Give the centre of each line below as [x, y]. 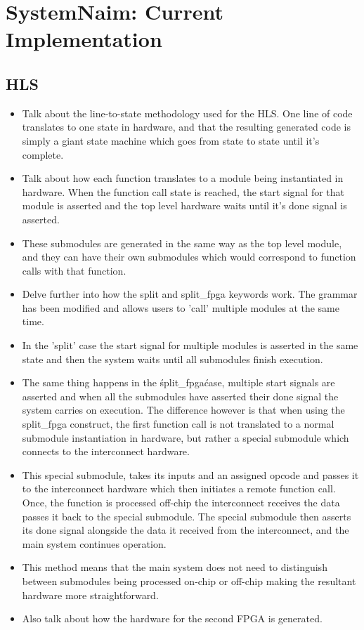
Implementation [84, 39]
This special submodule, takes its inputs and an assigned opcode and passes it [190, 474]
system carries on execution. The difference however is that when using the [183, 410]
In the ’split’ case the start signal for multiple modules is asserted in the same [190, 345]
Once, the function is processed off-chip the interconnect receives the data [181, 503]
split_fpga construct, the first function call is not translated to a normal [178, 424]
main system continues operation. [94, 543]
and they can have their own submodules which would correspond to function [189, 257]
